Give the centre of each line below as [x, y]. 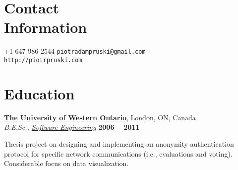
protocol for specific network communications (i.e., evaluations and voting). [118, 153]
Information [46, 27]
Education [39, 93]
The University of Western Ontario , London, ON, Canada [100, 117]
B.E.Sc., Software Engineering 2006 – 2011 [72, 127]
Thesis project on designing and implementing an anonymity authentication [119, 143]
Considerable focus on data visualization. [66, 163]
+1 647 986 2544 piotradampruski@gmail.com [75, 51]
